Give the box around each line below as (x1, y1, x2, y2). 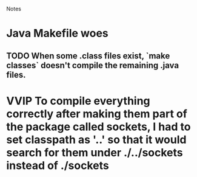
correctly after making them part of (6, 106, 188, 120)
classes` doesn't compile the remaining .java (6, 60, 179, 71)
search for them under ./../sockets (6, 145, 183, 159)
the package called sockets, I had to (6, 120, 191, 133)
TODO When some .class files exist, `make (6, 50, 170, 61)
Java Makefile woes (6, 27, 109, 40)
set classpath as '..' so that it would (6, 133, 187, 147)
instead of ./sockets (6, 158, 109, 172)
